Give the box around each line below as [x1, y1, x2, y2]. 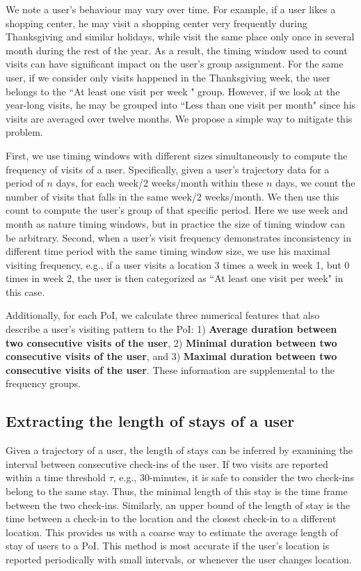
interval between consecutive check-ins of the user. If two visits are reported [6, 456, 328, 471]
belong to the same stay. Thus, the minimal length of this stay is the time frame [6, 484, 348, 499]
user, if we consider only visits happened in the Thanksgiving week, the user [6, 70, 330, 84]
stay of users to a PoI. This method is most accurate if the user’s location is [6, 538, 330, 553]
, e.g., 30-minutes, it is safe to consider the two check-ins [113, 470, 354, 485]
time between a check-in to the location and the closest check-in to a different [6, 511, 337, 526]
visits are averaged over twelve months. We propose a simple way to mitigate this [6, 111, 353, 125]
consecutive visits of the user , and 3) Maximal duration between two [6, 349, 337, 363]
